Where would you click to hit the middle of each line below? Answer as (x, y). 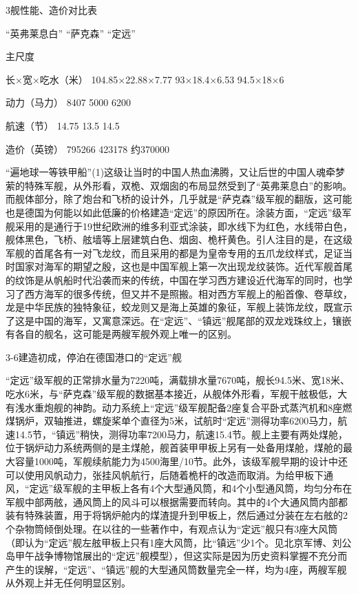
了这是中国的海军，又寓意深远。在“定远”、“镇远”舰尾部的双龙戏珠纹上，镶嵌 (179, 320)
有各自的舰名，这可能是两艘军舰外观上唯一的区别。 (121, 334)
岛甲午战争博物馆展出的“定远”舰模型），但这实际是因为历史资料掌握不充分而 (177, 556)
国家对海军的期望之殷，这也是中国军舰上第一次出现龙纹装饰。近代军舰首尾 (183, 266)
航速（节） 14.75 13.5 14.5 (63, 125)
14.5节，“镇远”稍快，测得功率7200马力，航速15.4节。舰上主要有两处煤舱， (181, 434)
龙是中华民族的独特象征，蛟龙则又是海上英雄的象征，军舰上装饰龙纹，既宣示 (179, 307)
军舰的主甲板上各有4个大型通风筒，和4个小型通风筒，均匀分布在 (208, 488)
